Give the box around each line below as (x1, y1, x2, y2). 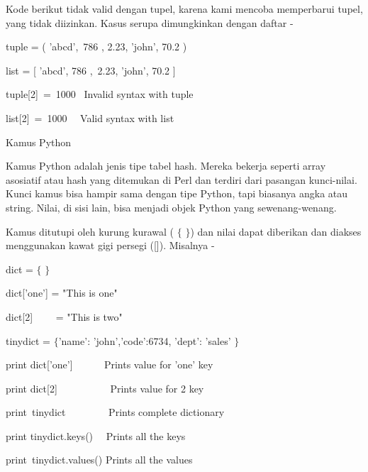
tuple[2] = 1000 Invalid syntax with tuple (6, 87, 194, 101)
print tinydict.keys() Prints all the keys (6, 428, 186, 443)
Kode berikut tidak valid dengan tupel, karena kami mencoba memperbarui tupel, (6, 1, 363, 16)
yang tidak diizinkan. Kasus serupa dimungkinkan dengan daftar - (6, 15, 294, 30)
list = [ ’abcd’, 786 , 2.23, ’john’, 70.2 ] (6, 62, 176, 77)
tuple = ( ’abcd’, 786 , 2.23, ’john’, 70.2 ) (6, 39, 187, 54)
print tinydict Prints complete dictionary (6, 405, 225, 419)
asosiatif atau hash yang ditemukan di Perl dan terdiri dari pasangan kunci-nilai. (6, 172, 357, 187)
